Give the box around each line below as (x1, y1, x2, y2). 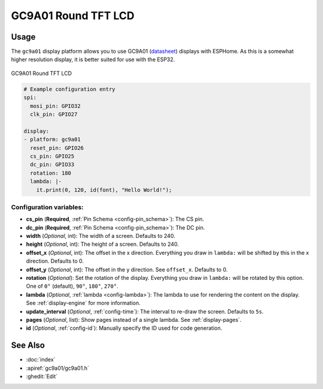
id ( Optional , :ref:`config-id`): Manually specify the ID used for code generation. (26, 324, 223, 332)
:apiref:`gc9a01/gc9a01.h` (26, 364, 89, 372)
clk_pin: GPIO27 (30, 111, 78, 117)
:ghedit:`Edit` (26, 373, 58, 380)
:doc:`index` (26, 356, 56, 363)
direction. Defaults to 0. (26, 258, 84, 265)
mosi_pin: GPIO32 (30, 102, 81, 109)
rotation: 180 (30, 170, 72, 176)
